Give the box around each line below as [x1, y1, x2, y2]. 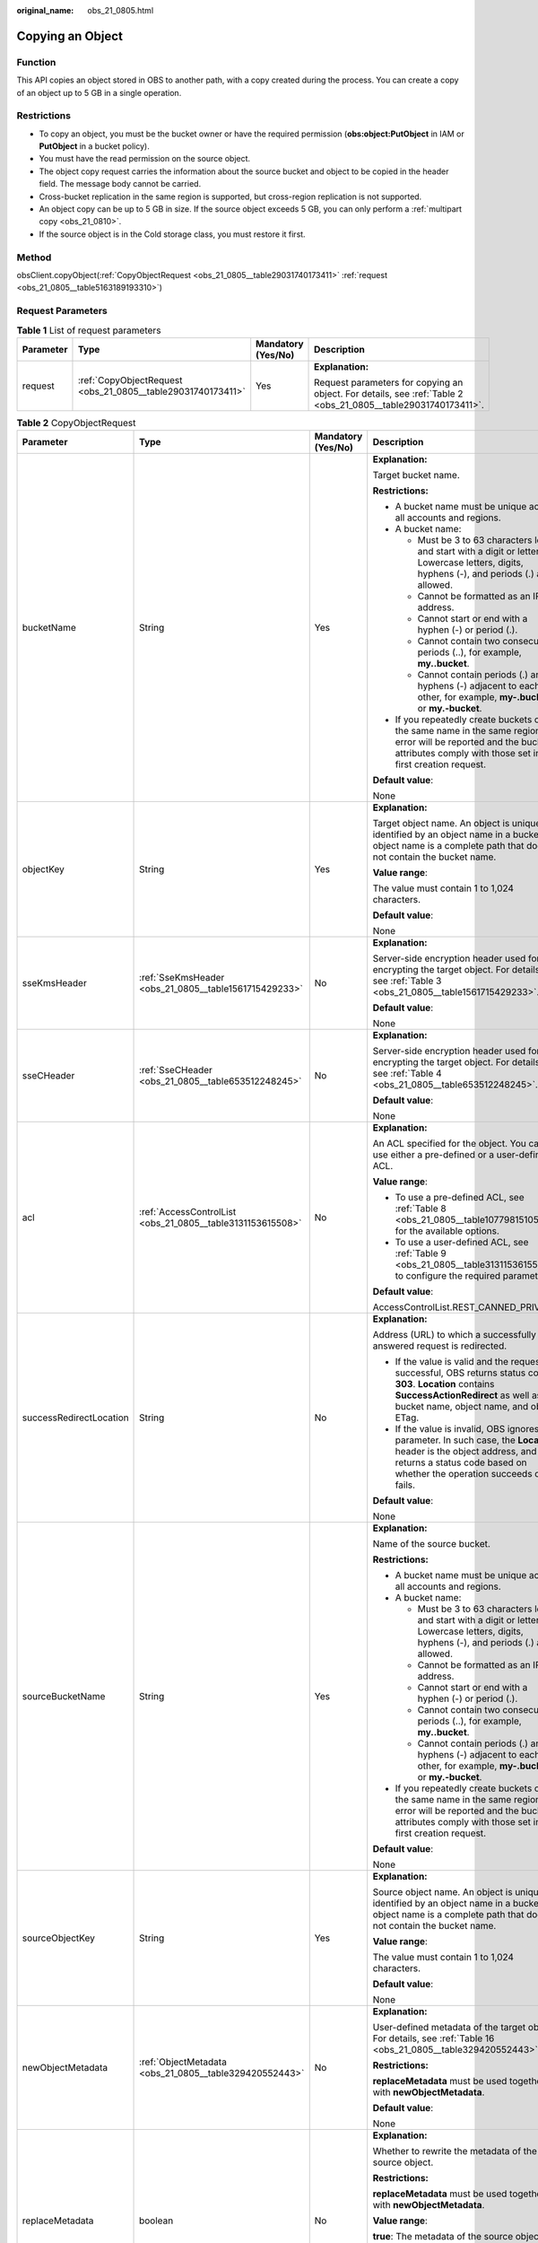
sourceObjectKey [22, 1932, 96, 1944]
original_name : [16, 5, 74, 15]
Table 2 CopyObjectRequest [16, 417, 136, 430]
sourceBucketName [22, 1690, 106, 1703]
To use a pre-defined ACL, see [395, 1191, 525, 1204]
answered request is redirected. [372, 1340, 508, 1352]
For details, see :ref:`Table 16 [372, 2032, 495, 2045]
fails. [395, 1479, 416, 1491]
